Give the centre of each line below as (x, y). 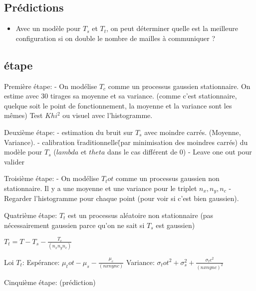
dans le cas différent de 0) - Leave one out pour (180, 152)
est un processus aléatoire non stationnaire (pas (141, 215)
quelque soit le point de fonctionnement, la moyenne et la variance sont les (118, 105)
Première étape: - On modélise (51, 86)
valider (14, 161)
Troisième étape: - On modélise (52, 178)
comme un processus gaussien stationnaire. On (179, 86)
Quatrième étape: (31, 215)
